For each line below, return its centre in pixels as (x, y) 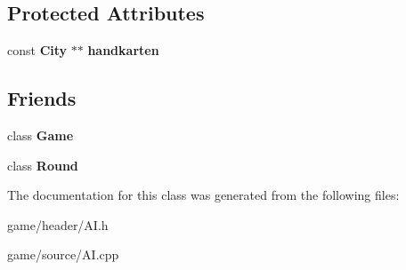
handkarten (123, 50)
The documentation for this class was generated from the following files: (203, 195)
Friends (42, 98)
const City (37, 50)
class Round (43, 165)
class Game (41, 135)
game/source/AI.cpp (63, 254)
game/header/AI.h (58, 224)
